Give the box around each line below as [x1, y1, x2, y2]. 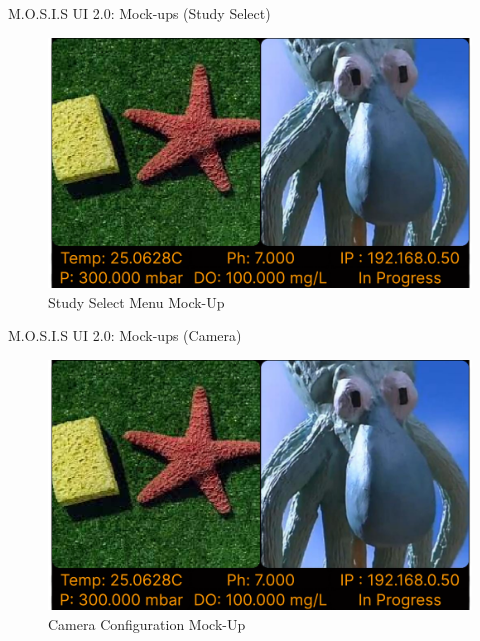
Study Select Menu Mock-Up [48, 291, 225, 312]
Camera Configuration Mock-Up [48, 613, 246, 634]
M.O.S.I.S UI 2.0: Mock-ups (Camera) [8, 325, 242, 346]
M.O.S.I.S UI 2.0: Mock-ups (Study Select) [8, 3, 271, 23]
